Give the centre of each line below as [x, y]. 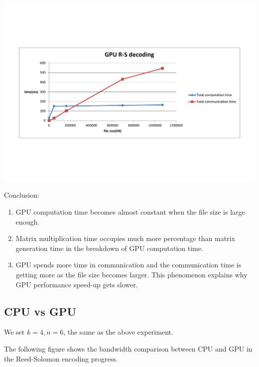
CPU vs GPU [40, 311]
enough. [28, 221]
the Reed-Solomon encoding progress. [61, 358]
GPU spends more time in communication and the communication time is [129, 265]
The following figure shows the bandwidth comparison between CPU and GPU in [128, 348]
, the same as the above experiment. [118, 332]
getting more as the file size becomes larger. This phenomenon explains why [131, 274]
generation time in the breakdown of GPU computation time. [109, 248]
